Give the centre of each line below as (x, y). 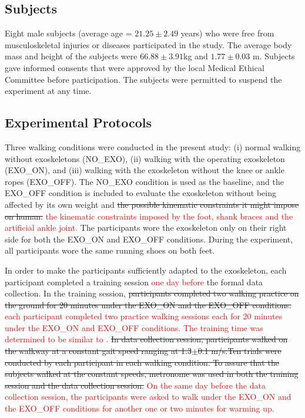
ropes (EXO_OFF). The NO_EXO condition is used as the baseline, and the (144, 181)
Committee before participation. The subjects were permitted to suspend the (143, 79)
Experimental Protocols (78, 122)
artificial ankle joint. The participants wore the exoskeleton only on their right (146, 227)
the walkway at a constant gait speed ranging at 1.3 (98, 351)
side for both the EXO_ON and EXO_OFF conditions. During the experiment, (149, 239)
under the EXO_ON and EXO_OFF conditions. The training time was (134, 327)
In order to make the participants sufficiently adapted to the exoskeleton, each (146, 270)
